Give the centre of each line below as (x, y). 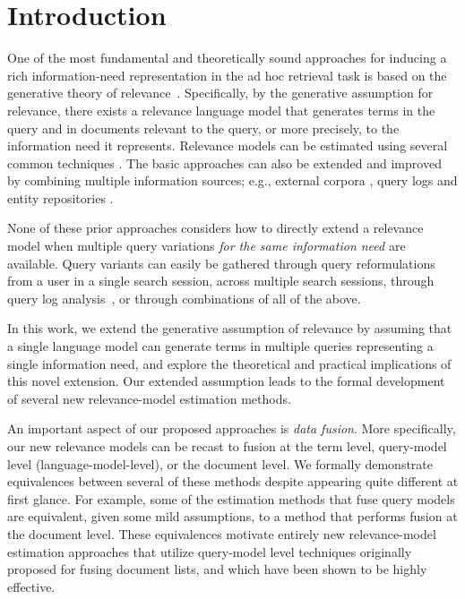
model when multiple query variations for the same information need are (207, 246)
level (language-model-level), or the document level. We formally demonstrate (220, 463)
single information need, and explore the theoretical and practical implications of (229, 363)
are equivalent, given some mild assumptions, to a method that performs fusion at (232, 516)
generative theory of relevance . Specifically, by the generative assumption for (220, 93)
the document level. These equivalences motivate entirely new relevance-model (222, 533)
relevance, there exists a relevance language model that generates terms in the (221, 110)
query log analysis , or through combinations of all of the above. (184, 298)
